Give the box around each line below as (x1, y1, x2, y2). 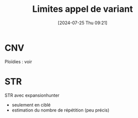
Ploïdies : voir (4, 58, 33, 65)
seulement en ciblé (11, 102, 51, 108)
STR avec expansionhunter (4, 92, 60, 98)
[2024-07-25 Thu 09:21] (58, 20, 107, 26)
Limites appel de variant (32, 3, 133, 15)
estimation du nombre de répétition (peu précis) (11, 107, 110, 113)
